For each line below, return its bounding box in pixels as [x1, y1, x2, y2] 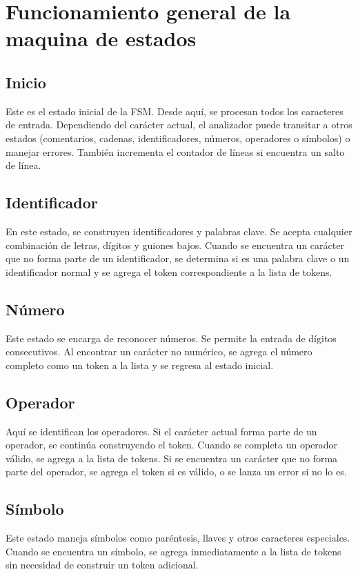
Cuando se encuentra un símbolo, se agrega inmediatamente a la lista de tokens [6, 544, 341, 558]
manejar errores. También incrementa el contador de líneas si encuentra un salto [6, 144, 345, 159]
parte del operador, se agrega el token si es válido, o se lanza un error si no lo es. [6, 464, 347, 479]
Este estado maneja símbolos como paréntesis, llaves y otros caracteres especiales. [6, 531, 350, 545]
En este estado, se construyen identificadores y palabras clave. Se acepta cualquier [6, 224, 352, 238]
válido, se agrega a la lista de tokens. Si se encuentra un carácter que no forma [6, 451, 338, 465]
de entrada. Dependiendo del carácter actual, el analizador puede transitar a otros [6, 117, 352, 132]
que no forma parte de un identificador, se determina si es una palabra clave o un [6, 251, 350, 266]
